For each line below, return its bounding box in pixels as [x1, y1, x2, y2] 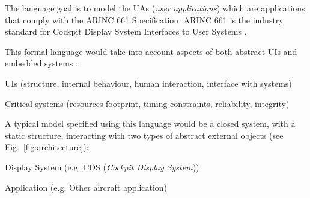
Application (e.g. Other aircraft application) [5, 181, 168, 193]
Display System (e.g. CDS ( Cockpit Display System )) [5, 160, 199, 173]
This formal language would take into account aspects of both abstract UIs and [5, 45, 297, 57]
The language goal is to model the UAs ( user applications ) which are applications [5, 2, 305, 14]
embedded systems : [5, 57, 78, 69]
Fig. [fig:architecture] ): [5, 141, 89, 153]
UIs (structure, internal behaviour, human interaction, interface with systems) [5, 77, 292, 89]
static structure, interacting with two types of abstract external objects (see [5, 129, 284, 141]
